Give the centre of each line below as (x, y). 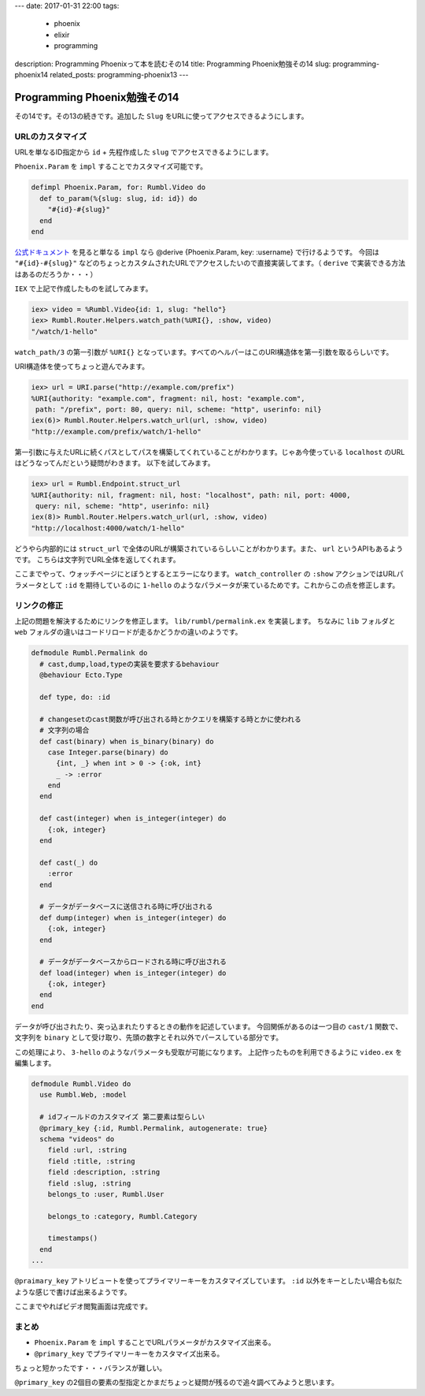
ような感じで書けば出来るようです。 (73, 1292)
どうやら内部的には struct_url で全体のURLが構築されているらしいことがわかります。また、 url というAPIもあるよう (209, 549)
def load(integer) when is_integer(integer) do (133, 973)
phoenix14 (31, 74)
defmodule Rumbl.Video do (81, 1084)
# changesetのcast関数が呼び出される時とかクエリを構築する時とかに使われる (171, 719)
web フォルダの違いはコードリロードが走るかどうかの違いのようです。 (128, 632)
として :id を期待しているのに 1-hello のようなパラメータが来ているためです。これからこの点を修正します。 (221, 585)
